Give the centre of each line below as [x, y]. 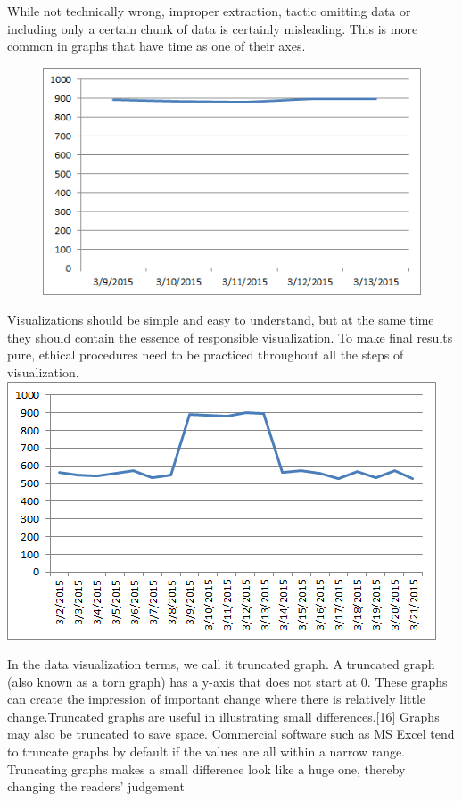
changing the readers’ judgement [96, 786]
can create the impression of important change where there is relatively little [217, 699]
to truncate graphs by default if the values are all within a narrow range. [206, 751]
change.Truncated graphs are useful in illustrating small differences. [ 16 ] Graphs [223, 716]
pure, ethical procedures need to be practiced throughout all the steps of [206, 355]
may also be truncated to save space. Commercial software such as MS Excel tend [231, 734]
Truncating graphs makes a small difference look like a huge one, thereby [206, 768]
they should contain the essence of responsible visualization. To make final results [230, 337]
